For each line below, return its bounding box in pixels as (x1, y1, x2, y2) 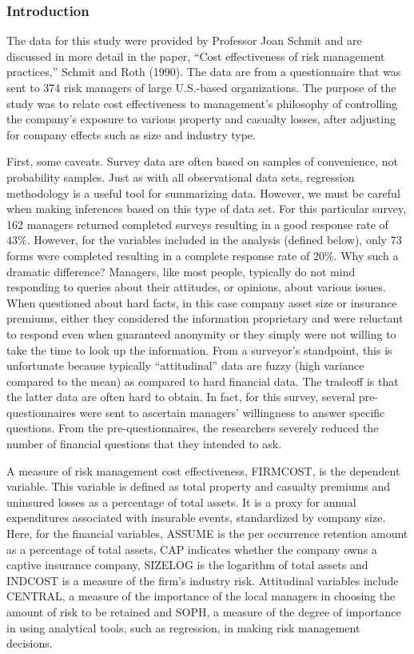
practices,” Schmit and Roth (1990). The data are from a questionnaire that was (6, 63, 401, 80)
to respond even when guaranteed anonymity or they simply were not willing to (6, 325, 396, 342)
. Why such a (333, 247, 399, 263)
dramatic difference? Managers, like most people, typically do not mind (6, 263, 356, 279)
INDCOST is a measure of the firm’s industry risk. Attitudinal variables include (6, 572, 399, 588)
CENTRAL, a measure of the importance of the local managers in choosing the (6, 588, 396, 604)
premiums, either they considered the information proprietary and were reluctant (6, 310, 404, 327)
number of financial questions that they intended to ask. (6, 435, 282, 452)
